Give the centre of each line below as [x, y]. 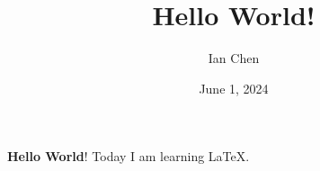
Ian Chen [234, 58]
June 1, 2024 [234, 88]
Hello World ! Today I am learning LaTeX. [129, 156]
